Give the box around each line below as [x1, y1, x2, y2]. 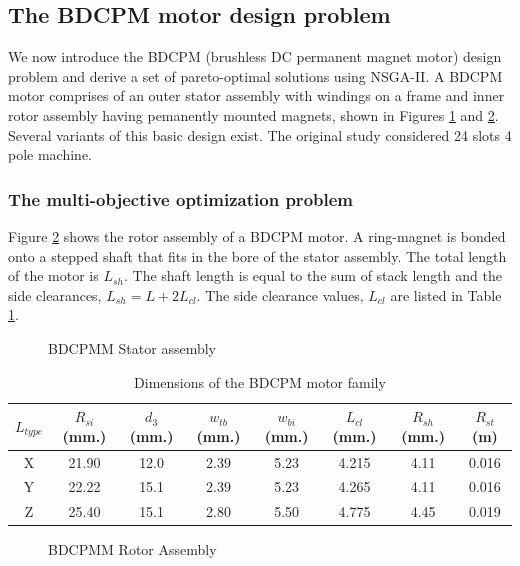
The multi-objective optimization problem [8, 186, 354, 211]
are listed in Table [390, 284, 502, 305]
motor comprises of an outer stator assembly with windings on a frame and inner [8, 85, 505, 106]
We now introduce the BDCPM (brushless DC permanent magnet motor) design [8, 46, 502, 67]
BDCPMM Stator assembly [48, 337, 216, 358]
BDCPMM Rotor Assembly [48, 539, 217, 560]
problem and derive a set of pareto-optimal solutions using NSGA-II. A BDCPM [8, 65, 503, 86]
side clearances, [8, 284, 102, 305]
